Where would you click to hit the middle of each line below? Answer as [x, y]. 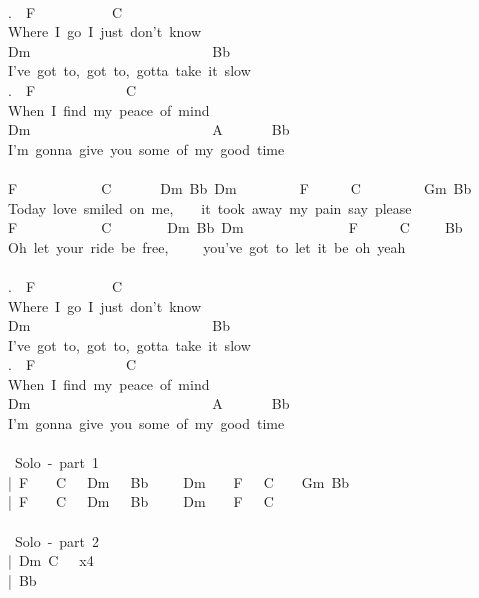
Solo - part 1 [57, 462]
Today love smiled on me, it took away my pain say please [210, 207]
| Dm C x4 [51, 560]
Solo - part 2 [57, 540]
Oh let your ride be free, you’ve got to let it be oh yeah [207, 246]
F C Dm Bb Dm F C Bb [235, 227]
